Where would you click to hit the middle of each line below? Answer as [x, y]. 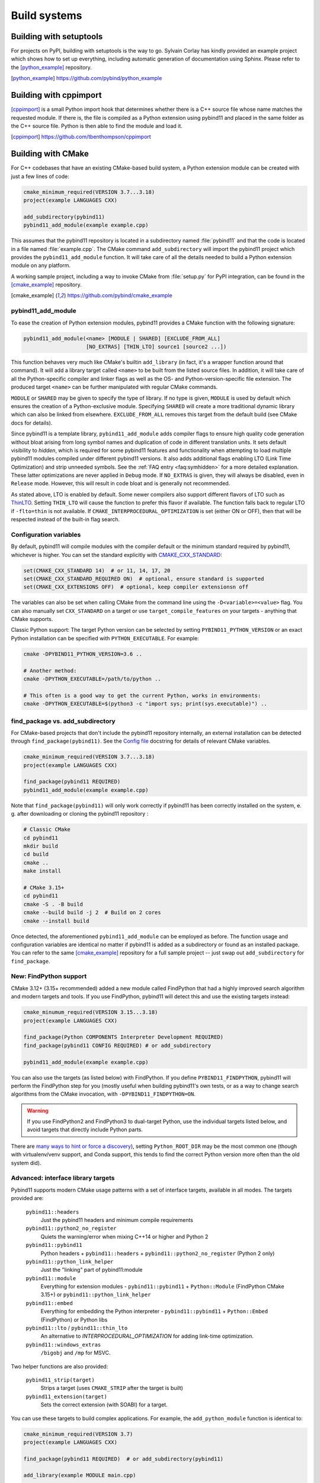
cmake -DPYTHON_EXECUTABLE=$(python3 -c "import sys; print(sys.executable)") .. [145, 704]
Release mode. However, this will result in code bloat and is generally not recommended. [121, 483]
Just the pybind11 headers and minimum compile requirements [117, 1220]
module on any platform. [41, 265]
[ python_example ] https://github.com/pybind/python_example [87, 78]
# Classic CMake [47, 830]
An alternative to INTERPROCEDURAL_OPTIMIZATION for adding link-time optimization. [147, 1336]
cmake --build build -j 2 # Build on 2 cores [92, 913]
